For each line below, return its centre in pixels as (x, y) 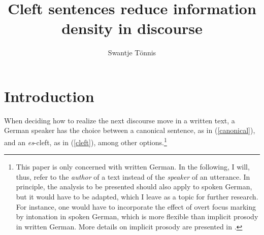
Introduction (49, 96)
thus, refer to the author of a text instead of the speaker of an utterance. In (133, 176)
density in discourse (132, 28)
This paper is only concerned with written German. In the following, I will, (133, 167)
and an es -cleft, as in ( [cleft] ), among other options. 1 (86, 141)
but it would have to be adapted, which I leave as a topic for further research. (137, 197)
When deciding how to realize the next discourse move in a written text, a (120, 120)
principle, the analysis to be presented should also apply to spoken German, (134, 187)
